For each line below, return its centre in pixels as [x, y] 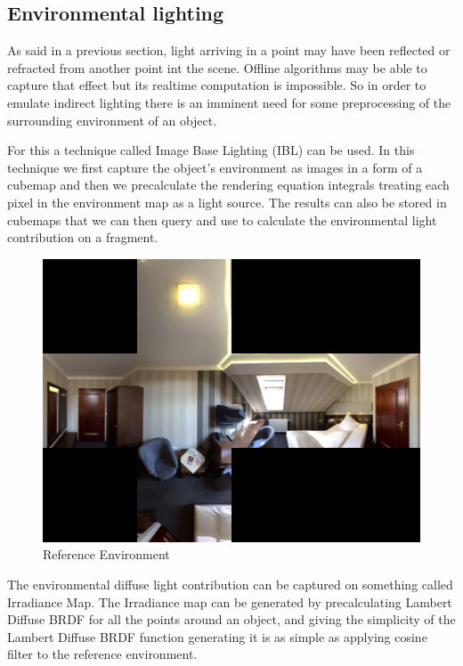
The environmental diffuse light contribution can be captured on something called [230, 584]
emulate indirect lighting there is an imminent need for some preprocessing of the [229, 102]
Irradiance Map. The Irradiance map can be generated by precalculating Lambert [230, 601]
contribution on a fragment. [83, 237]
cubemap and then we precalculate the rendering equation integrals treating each [228, 185]
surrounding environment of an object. [112, 120]
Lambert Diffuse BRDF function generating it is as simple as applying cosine [217, 636]
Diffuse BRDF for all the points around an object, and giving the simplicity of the [231, 619]
